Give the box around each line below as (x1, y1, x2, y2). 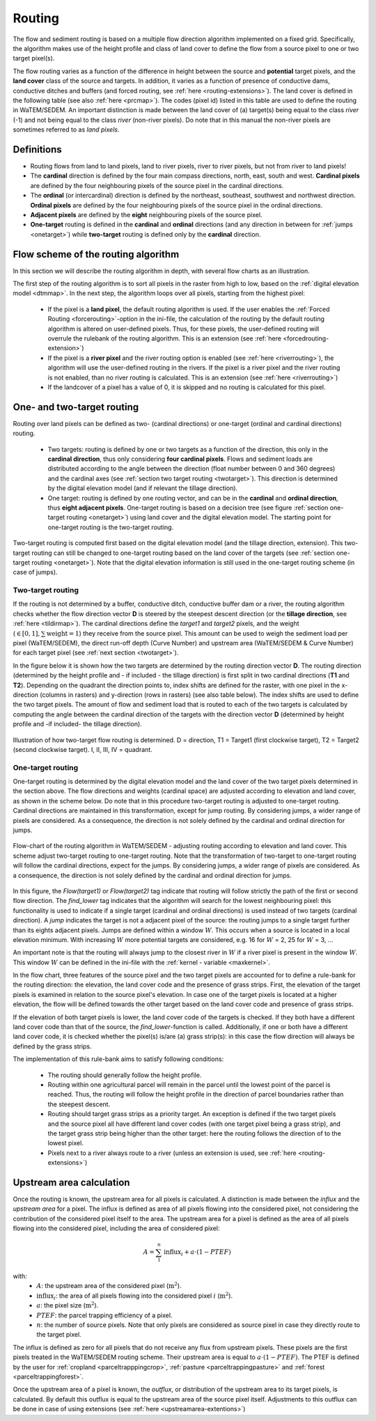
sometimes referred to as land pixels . (13, 125, 120, 134)
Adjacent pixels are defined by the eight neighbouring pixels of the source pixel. (30, 210, 263, 219)
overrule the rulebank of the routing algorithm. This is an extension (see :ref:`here (47, 334, 282, 343)
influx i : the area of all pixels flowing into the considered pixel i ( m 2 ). (36, 1291, 233, 1301)
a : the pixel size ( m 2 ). (36, 1301, 99, 1310)
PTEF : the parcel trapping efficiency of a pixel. (36, 1311, 173, 1319)
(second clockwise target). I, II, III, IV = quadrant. (13, 745, 152, 753)
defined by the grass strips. (13, 1042, 92, 1051)
